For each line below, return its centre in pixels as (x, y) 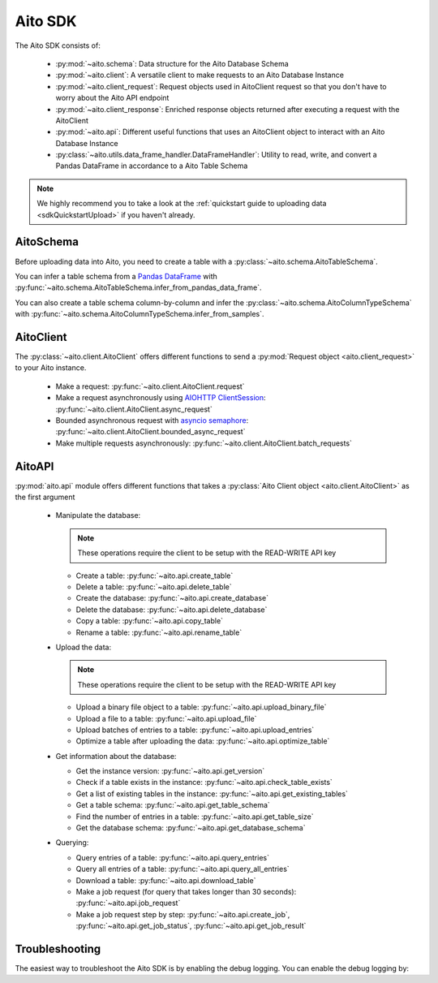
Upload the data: (84, 647)
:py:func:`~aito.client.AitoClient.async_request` (134, 409)
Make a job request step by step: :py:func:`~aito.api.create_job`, (183, 914)
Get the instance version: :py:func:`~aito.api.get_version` (170, 771)
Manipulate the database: (98, 515)
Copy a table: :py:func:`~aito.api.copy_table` (149, 621)
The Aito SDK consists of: (58, 45)
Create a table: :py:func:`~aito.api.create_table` (155, 576)
